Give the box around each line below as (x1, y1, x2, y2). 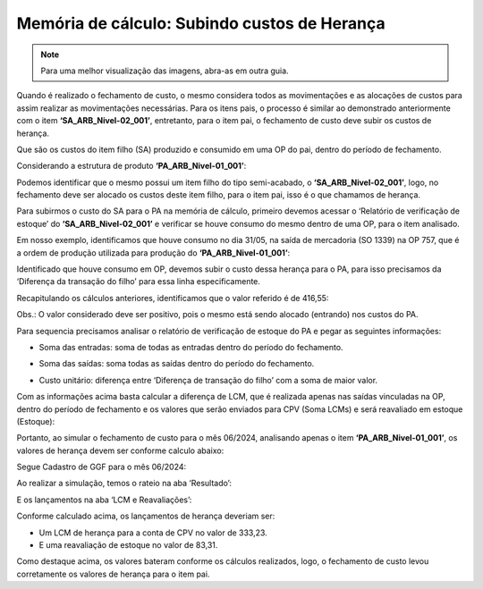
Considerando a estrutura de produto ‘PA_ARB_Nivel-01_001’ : (16, 161, 247, 172)
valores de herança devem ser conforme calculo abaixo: (16, 445, 225, 456)
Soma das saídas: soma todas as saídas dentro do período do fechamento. (38, 358, 315, 369)
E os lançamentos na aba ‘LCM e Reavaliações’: (16, 494, 192, 505)
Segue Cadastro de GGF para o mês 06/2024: (16, 461, 187, 473)
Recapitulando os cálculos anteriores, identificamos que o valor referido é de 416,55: (16, 292, 329, 303)
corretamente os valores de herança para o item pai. (16, 568, 210, 579)
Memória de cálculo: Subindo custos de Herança (16, 13, 386, 33)
